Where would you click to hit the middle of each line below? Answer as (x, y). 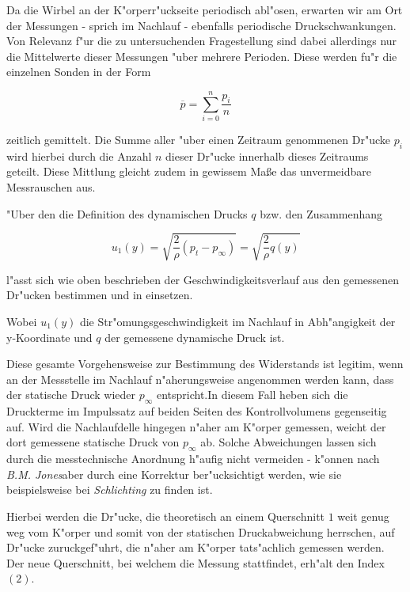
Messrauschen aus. (51, 187)
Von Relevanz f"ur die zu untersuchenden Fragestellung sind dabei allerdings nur (202, 41)
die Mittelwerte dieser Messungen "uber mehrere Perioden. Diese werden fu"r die (202, 56)
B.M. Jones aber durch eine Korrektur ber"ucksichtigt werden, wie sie (174, 474)
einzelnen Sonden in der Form (79, 72)
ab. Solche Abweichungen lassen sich (289, 442)
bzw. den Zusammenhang (321, 213)
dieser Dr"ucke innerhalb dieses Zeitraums (267, 156)
